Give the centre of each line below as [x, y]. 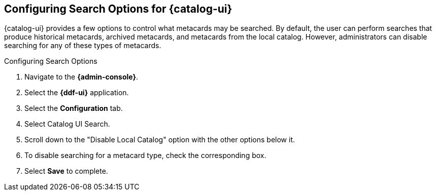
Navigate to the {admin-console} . [81, 77]
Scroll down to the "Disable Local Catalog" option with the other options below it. [160, 140]
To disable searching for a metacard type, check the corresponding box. [145, 155]
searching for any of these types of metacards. [83, 46]
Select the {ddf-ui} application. [77, 93]
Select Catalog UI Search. [67, 124]
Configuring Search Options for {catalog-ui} [118, 9]
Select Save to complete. [66, 171]
